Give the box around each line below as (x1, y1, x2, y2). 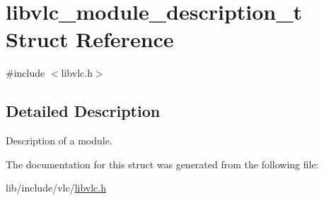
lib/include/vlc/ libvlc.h (6, 180, 106, 195)
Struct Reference (6, 25, 174, 54)
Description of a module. (6, 133, 112, 148)
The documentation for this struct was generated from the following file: (6, 156, 319, 171)
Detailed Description (6, 100, 161, 122)
